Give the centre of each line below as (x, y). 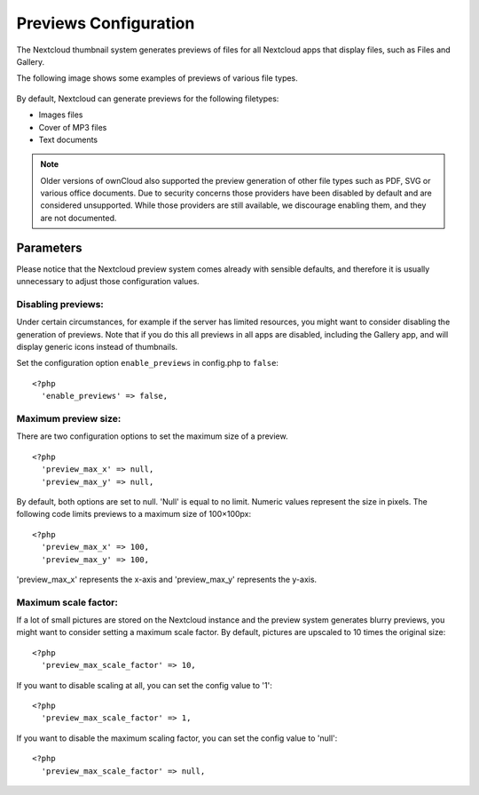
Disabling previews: (60, 304)
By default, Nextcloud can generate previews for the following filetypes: (148, 99)
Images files (61, 115)
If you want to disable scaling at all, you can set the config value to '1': (144, 685)
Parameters (49, 247)
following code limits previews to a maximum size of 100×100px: (134, 514)
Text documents (68, 139)
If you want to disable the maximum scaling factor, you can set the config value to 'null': (177, 738)
